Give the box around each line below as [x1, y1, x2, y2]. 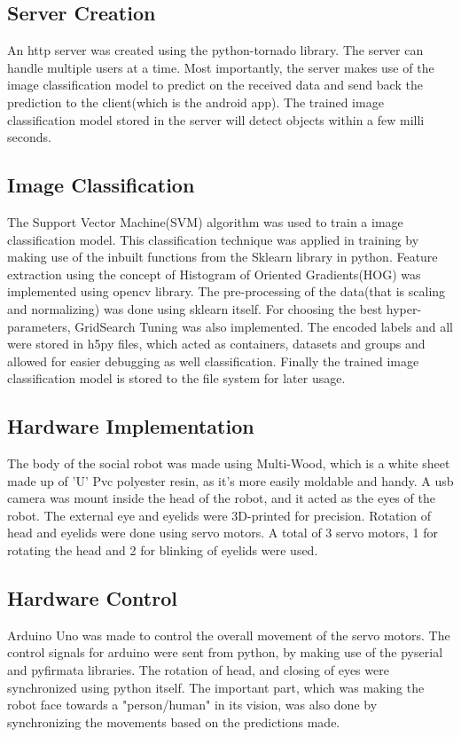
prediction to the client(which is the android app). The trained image [7, 92, 384, 111]
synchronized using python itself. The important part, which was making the [7, 678, 425, 696]
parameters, [7, 317, 71, 335]
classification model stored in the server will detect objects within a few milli [7, 110, 425, 129]
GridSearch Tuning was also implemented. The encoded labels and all [74, 317, 454, 335]
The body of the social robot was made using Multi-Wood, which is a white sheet [7, 454, 450, 473]
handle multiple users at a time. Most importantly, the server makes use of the [7, 58, 434, 76]
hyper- [386, 299, 422, 318]
